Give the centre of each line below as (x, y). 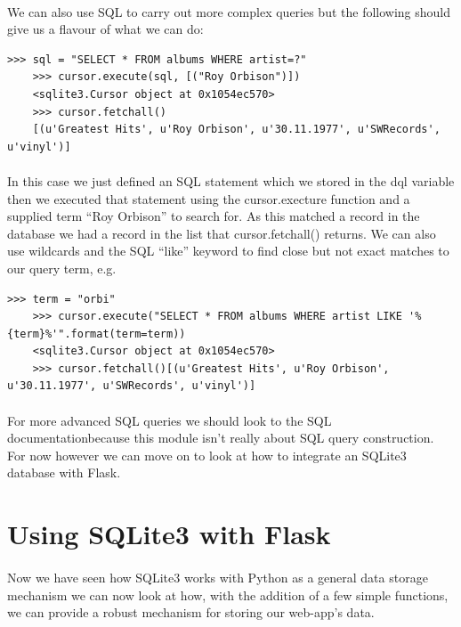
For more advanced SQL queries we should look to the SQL (170, 420)
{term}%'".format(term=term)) (97, 334)
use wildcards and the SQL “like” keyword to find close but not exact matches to (228, 251)
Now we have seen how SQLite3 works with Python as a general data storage (218, 577)
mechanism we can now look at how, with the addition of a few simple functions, (228, 594)
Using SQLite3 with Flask (169, 534)
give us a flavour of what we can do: (105, 29)
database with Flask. (64, 472)
